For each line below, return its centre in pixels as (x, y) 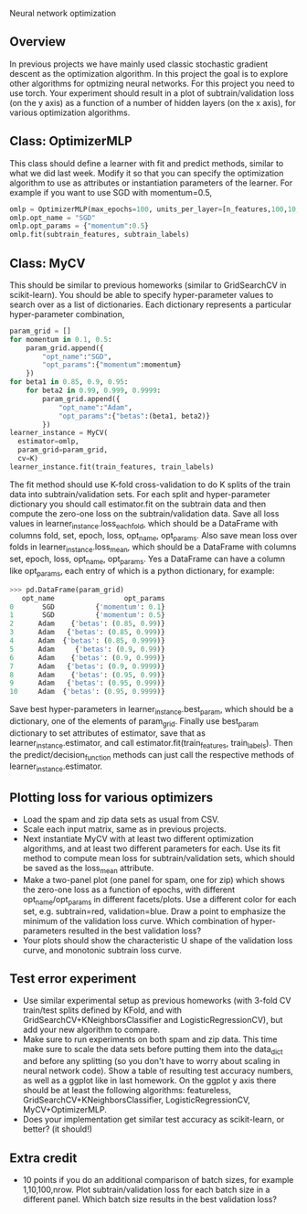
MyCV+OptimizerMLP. (64, 1110)
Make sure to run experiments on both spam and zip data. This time (150, 1039)
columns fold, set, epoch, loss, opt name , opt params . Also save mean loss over (153, 536)
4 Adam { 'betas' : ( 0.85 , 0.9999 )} (88, 641)
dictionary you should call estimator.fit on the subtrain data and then (138, 504)
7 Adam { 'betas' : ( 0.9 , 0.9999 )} (88, 666)
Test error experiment (73, 979)
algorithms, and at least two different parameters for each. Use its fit (151, 848)
